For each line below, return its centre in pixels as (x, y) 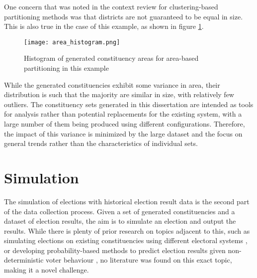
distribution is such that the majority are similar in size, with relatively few (119, 94)
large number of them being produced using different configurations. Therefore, (125, 124)
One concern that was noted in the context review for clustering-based (111, 6)
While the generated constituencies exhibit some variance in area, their (112, 84)
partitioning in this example (66, 68)
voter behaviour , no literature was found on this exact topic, (139, 260)
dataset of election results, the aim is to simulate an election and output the (120, 221)
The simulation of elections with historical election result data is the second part (127, 201)
